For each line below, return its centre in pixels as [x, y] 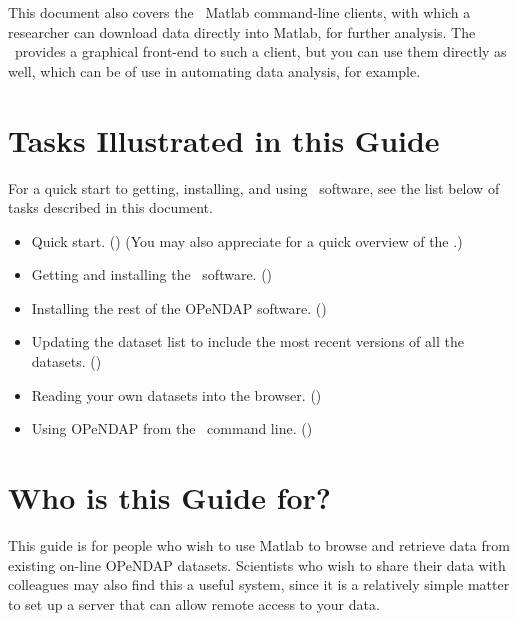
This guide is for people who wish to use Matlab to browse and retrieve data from [259, 544]
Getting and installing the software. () [152, 274]
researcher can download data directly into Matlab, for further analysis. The [242, 31]
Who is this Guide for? [170, 497]
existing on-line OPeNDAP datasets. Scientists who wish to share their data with [257, 564]
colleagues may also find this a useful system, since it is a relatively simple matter [259, 584]
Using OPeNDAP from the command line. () [172, 428]
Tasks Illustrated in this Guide [224, 139]
